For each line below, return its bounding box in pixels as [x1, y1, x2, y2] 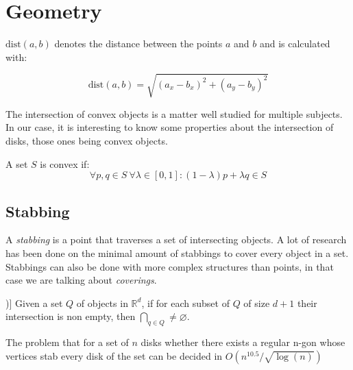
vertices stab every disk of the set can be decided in [5, 348, 223, 362]
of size [243, 295, 270, 310]
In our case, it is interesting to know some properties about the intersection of [5, 120, 334, 134]
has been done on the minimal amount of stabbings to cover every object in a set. [5, 246, 349, 260]
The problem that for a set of [5, 335, 129, 349]
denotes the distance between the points [54, 36, 223, 51]
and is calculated [259, 36, 330, 51]
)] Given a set [5, 295, 63, 310]
